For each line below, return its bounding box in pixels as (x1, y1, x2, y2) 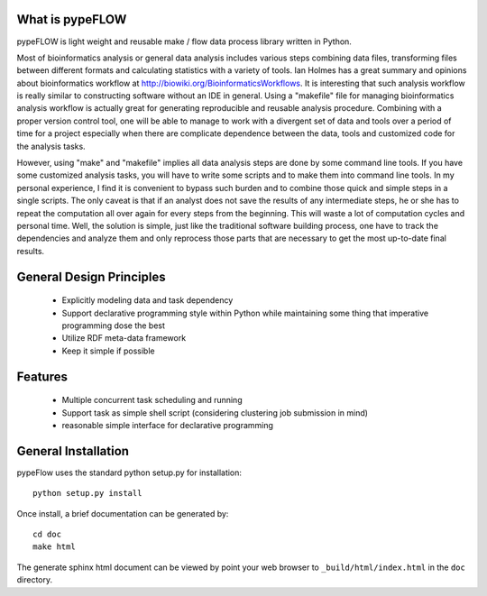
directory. (16, 574, 53, 585)
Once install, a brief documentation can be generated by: (16, 508, 229, 518)
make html (32, 542, 76, 552)
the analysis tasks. (16, 141, 86, 151)
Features (16, 369, 68, 384)
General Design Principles (16, 269, 166, 284)
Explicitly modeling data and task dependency (61, 295, 234, 306)
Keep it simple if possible (61, 345, 155, 356)
